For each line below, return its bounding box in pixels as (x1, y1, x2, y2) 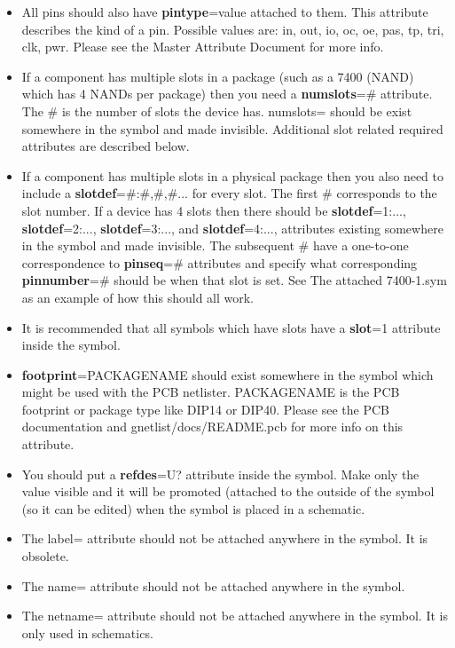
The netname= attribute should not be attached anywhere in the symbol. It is (21, 606, 448, 625)
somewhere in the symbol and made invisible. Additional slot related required (21, 119, 443, 138)
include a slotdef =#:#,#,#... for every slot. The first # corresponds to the (21, 184, 437, 202)
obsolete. (21, 547, 69, 565)
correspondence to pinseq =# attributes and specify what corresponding (21, 253, 418, 272)
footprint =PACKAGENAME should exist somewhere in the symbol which (21, 365, 434, 383)
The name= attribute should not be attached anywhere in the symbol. (21, 576, 405, 595)
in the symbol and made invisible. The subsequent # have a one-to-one (21, 236, 409, 255)
